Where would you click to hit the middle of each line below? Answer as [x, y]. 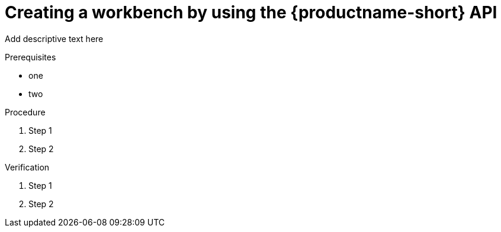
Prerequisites [30, 57]
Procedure [25, 112]
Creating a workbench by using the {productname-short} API [251, 12]
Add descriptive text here [54, 38]
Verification [27, 167]
